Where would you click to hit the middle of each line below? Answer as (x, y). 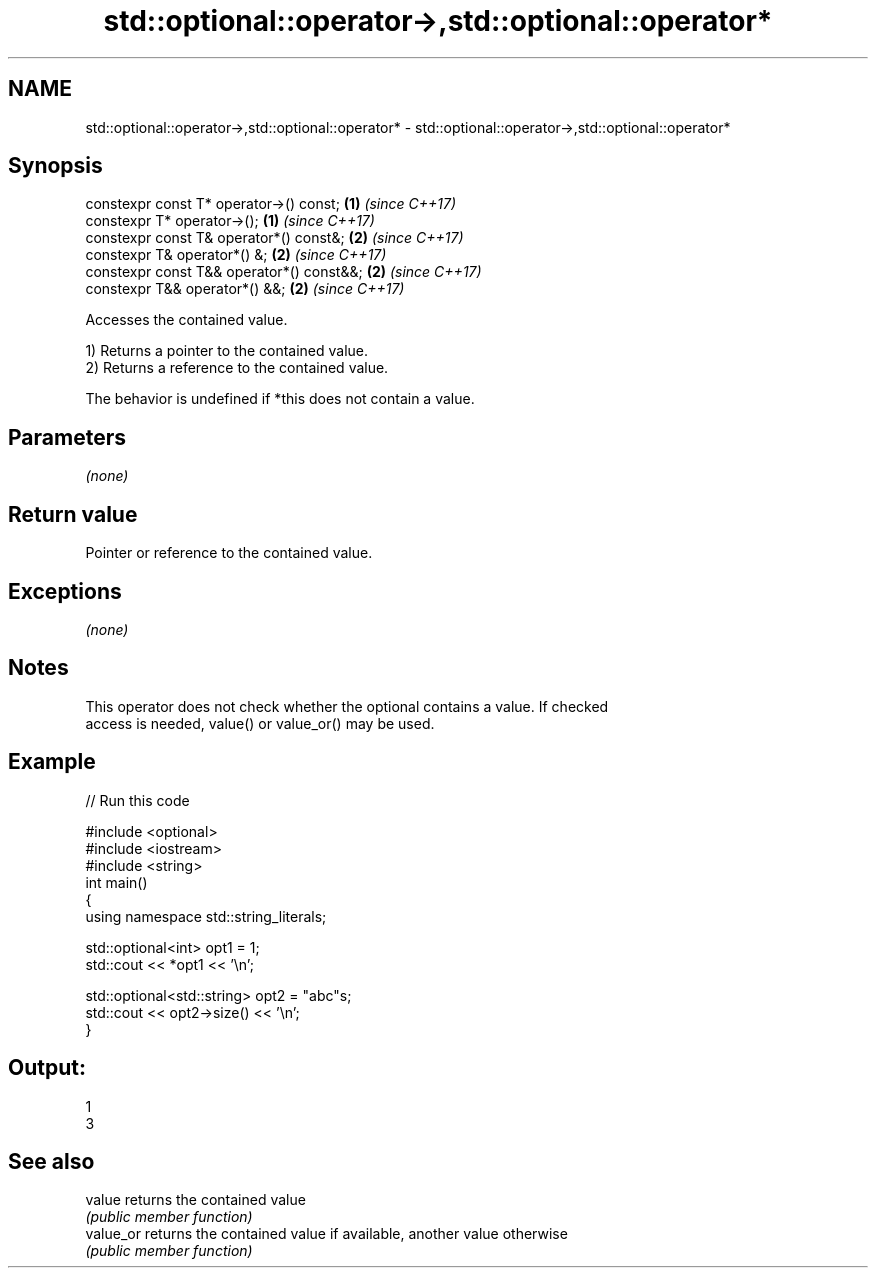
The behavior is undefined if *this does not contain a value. (280, 399)
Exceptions (65, 591)
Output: (47, 1068)
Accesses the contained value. (186, 320)
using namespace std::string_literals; (206, 916)
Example (52, 762)
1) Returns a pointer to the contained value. (227, 351)
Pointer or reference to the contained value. (229, 553)
